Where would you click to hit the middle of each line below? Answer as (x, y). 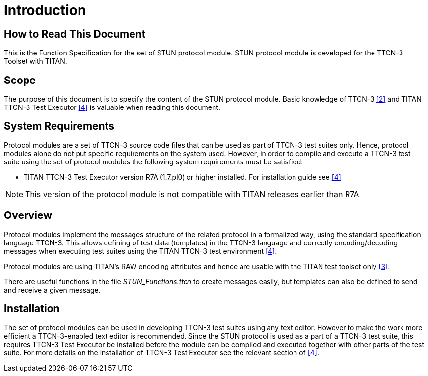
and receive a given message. (52, 290)
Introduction (45, 10)
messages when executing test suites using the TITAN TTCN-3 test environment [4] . (141, 251)
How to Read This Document (75, 34)
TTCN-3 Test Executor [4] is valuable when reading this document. (112, 107)
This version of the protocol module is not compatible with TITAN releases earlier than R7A (192, 194)
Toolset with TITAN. (36, 61)
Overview (28, 215)
